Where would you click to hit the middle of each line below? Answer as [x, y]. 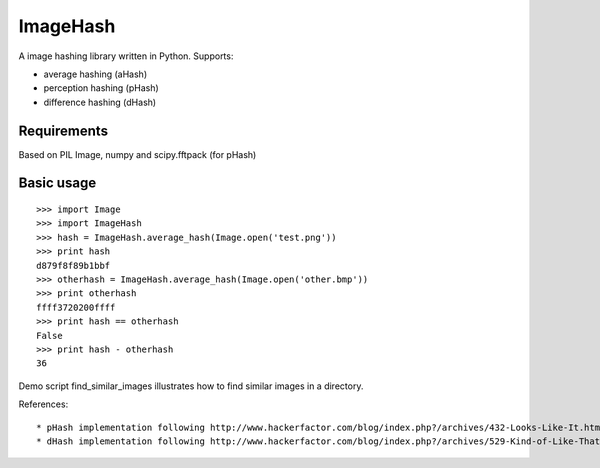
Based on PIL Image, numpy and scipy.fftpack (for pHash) [137, 154]
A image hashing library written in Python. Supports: [126, 56]
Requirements [63, 130]
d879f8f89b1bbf [73, 265]
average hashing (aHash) [95, 74]
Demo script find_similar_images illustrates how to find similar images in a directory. [191, 386]
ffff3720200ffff [76, 307]
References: [43, 404]
